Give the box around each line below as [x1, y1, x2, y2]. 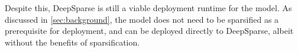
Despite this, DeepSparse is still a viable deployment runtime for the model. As [5, 2, 292, 13]
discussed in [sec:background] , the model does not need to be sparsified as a [5, 13, 279, 25]
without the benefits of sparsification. [5, 36, 140, 48]
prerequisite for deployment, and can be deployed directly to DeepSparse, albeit [5, 25, 294, 37]
